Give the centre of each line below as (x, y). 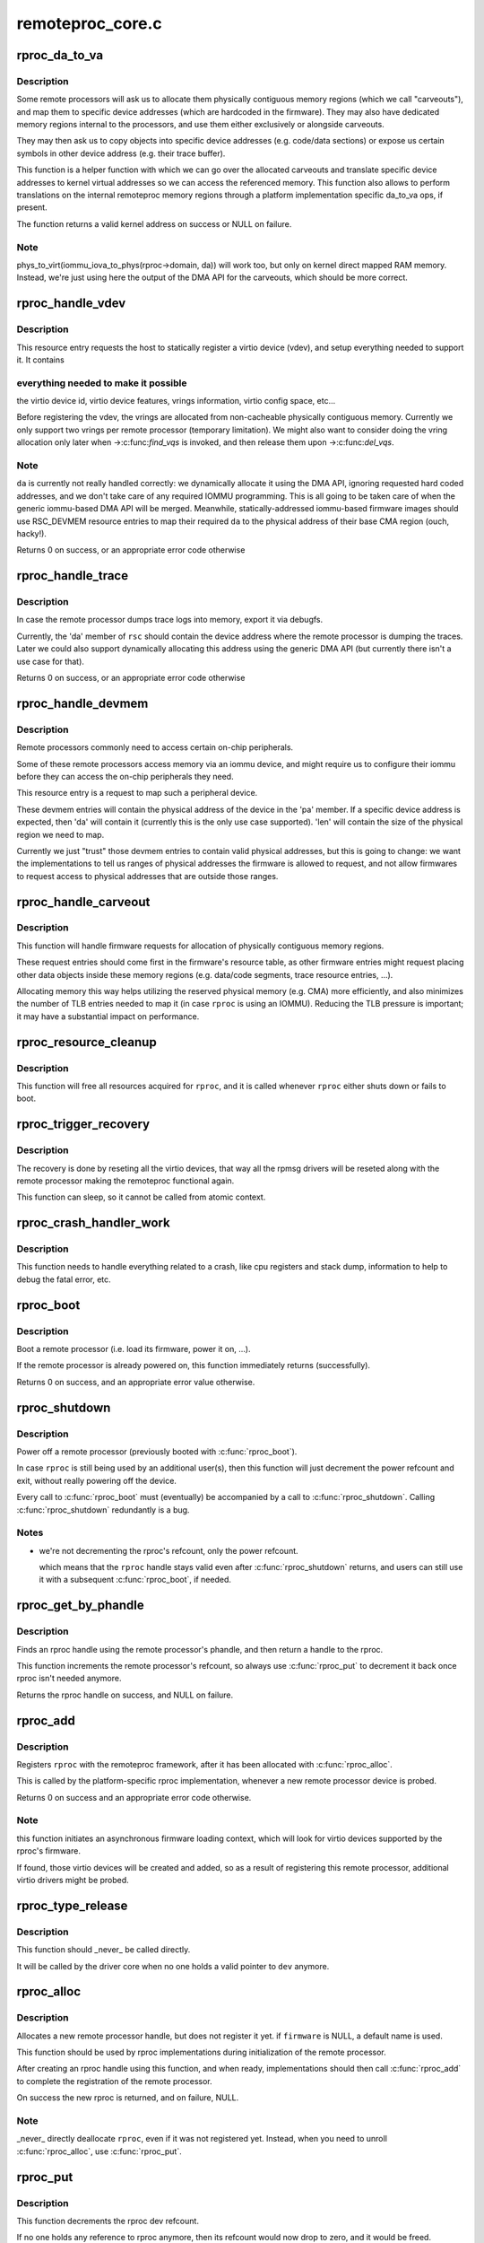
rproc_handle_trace (73, 576)
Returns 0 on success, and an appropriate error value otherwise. (136, 1382)
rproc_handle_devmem (82, 703)
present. (32, 207)
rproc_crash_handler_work (93, 1223)
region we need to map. (60, 834)
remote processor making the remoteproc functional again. (125, 1181)
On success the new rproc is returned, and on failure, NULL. (128, 2098)
